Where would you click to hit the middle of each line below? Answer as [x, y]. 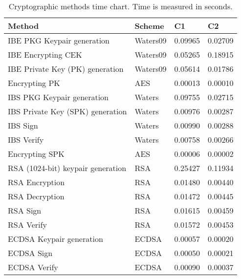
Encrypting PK [34, 83]
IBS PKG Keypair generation [58, 97]
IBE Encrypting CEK [45, 54]
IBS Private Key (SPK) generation [67, 111]
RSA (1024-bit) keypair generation [67, 168]
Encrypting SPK [36, 154]
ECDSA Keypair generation [55, 239]
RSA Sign [25, 210]
